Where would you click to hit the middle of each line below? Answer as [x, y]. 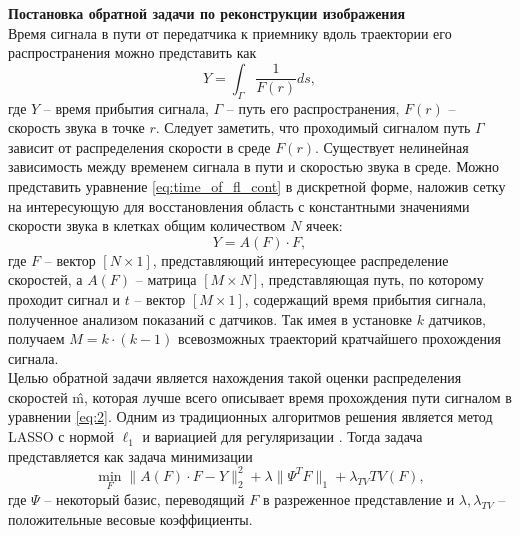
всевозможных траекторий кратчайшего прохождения [339, 338]
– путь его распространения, [313, 107]
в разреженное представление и [358, 498]
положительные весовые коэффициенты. [130, 518]
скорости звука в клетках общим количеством [147, 225]
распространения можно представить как [132, 52]
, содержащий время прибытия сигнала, [365, 298]
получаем [36, 338]
